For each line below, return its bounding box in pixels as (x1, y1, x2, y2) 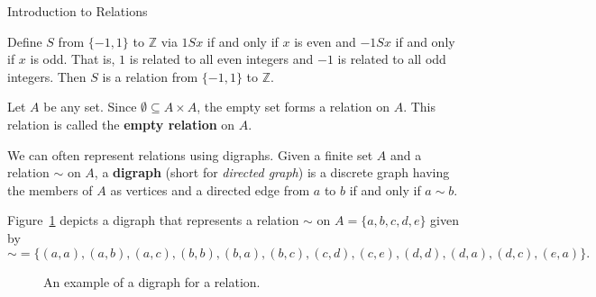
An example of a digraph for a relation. (43, 272, 261, 291)
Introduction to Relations (7, 2, 148, 20)
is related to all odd (337, 49, 446, 68)
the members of (7, 180, 93, 199)
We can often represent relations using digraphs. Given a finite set (7, 145, 373, 164)
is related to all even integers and (129, 49, 314, 68)
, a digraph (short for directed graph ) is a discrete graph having (94, 163, 450, 182)
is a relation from (102, 67, 198, 85)
